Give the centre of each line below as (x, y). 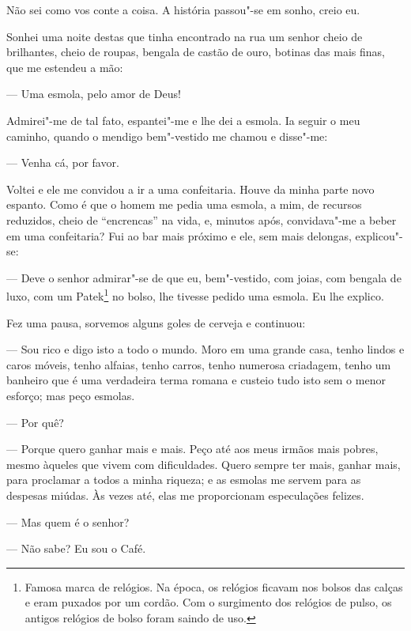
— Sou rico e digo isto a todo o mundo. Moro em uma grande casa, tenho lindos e (205, 349)
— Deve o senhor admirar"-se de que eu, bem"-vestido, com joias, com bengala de (204, 277)
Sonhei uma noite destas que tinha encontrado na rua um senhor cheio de (185, 36)
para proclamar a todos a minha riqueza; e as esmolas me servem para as (184, 480)
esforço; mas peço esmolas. (71, 395)
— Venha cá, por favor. (63, 162)
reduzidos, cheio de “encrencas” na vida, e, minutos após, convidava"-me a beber (202, 219)
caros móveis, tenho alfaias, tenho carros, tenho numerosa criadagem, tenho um (199, 364)
